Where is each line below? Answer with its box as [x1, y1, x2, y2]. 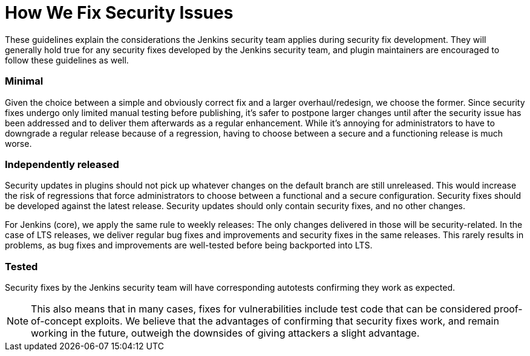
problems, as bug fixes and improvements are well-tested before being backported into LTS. [5, 240, 373, 251]
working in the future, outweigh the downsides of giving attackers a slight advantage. [31, 327, 420, 339]
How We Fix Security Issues [5, 2, 234, 23]
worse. [5, 138, 32, 149]
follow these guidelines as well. [5, 54, 129, 65]
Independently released [5, 158, 119, 170]
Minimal [5, 75, 44, 88]
